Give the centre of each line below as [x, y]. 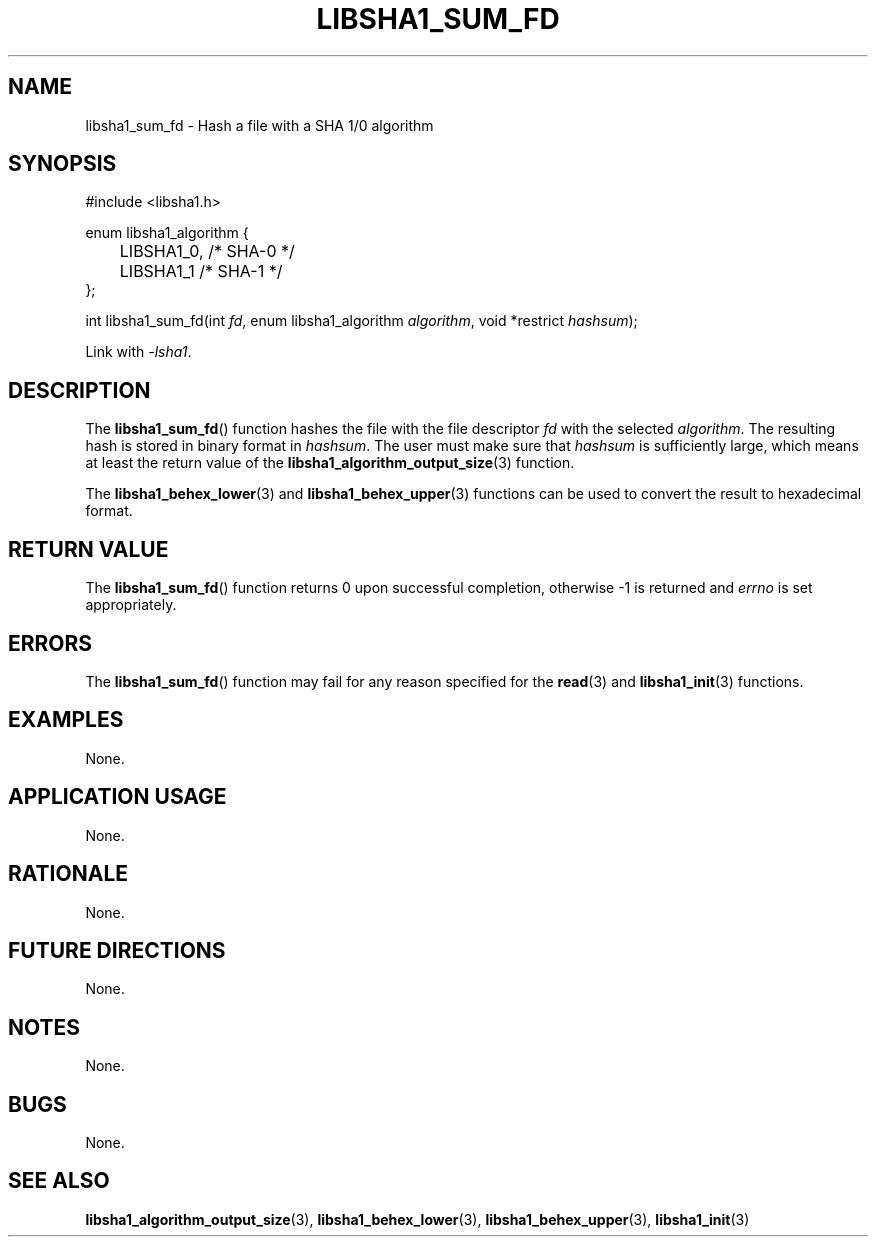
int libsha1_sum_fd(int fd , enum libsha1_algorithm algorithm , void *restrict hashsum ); [361, 321]
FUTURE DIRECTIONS [117, 950]
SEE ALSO [59, 1181]
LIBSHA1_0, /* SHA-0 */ [207, 251]
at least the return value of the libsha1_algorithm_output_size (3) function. [330, 463]
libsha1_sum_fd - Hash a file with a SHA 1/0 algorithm [259, 125]
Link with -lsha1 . [138, 352]
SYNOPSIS [62, 164]
